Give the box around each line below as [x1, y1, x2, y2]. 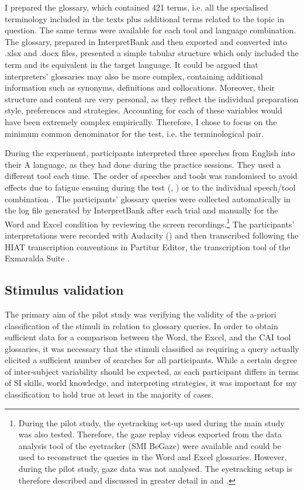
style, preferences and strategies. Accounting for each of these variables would [5, 104, 282, 116]
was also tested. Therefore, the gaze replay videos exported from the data [18, 428, 282, 440]
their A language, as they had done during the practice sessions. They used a [5, 158, 281, 170]
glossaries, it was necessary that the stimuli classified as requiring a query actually [5, 342, 299, 354]
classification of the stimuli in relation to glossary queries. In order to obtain [5, 319, 278, 332]
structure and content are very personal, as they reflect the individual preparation [5, 92, 299, 105]
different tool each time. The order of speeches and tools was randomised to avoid [5, 170, 298, 182]
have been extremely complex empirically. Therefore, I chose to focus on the [5, 115, 277, 127]
